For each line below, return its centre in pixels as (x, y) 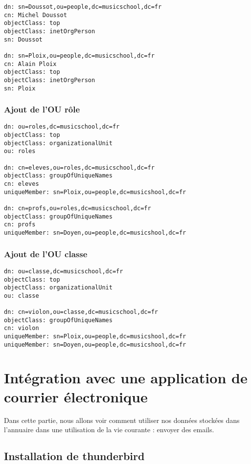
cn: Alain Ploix (30, 64)
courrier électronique (76, 396)
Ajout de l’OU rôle (42, 109)
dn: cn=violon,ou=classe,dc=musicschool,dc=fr (81, 312)
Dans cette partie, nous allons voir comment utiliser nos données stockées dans (122, 420)
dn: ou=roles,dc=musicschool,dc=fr (62, 127)
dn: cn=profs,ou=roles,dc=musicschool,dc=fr (78, 208)
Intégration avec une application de (126, 377)
